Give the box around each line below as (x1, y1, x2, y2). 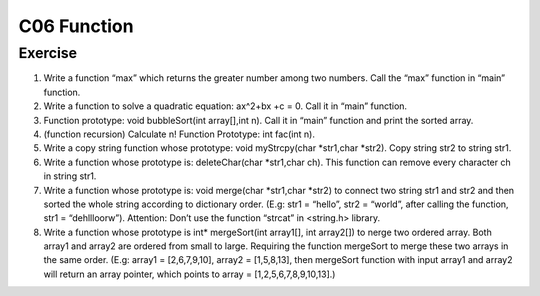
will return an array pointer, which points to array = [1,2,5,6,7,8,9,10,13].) (43, 268, 336, 280)
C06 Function (18, 15, 134, 37)
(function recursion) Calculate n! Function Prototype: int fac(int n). (43, 128, 315, 140)
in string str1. (43, 170, 97, 182)
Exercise (18, 44, 78, 62)
